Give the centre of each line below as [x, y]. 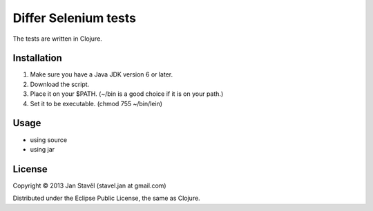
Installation [37, 58]
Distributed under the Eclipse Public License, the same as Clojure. [106, 198]
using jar [42, 149]
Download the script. [60, 84]
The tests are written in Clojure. [58, 39]
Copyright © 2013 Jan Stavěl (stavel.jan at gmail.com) [89, 185]
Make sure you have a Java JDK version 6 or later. [102, 74]
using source [49, 140]
